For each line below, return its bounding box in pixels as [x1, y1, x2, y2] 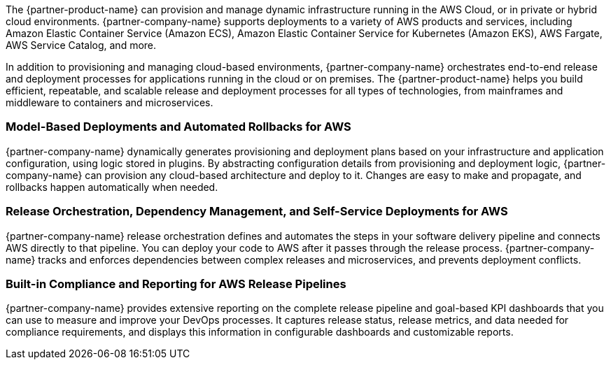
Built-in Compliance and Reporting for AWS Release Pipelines [6, 276, 346, 291]
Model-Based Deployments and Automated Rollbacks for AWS [6, 120, 351, 134]
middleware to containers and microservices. [6, 96, 213, 108]
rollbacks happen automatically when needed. [6, 180, 218, 193]
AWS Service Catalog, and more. [6, 39, 157, 51]
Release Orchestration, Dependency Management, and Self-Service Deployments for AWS [6, 204, 508, 219]
